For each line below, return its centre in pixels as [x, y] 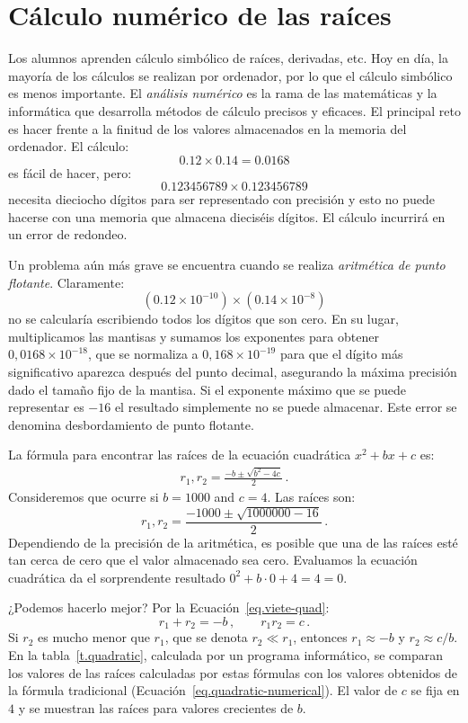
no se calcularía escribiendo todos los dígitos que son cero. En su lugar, [203, 319]
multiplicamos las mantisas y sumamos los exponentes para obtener [194, 336]
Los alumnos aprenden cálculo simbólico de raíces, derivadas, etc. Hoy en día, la [228, 58]
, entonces [320, 637]
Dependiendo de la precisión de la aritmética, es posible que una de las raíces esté [233, 542]
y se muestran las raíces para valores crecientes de [156, 707]
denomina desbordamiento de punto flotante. [131, 424]
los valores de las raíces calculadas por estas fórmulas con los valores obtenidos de [233, 672]
